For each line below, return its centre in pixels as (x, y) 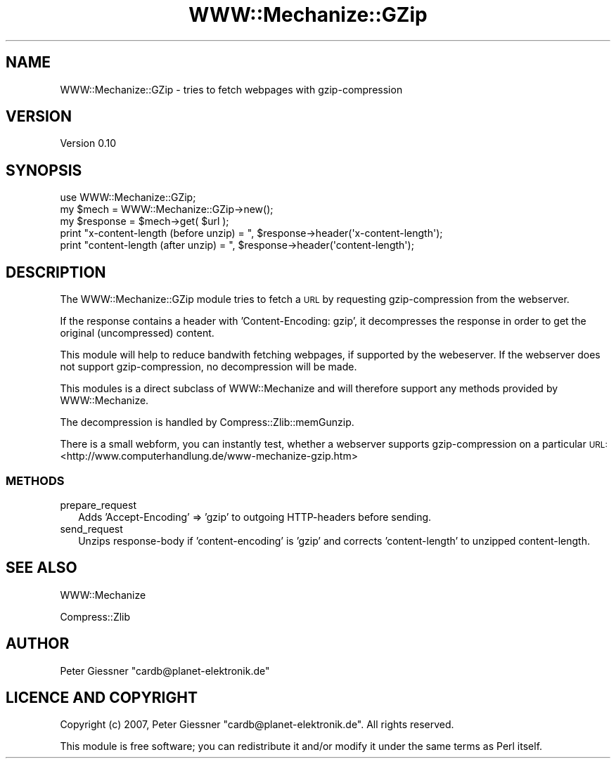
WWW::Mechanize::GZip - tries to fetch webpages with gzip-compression (231, 89)
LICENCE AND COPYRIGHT (102, 697)
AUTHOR (38, 644)
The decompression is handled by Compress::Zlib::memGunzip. (207, 422)
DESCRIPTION (56, 272)
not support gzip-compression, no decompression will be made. (208, 367)
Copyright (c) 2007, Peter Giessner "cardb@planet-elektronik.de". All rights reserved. (257, 725)
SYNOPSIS (44, 170)
